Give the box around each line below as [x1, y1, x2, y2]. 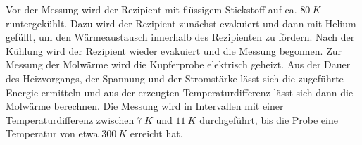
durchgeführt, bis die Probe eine [199, 112, 338, 127]
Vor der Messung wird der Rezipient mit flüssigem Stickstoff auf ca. [6, 2, 297, 16]
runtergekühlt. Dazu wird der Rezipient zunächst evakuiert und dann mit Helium [6, 15, 356, 30]
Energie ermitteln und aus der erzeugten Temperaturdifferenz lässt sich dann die [6, 84, 354, 99]
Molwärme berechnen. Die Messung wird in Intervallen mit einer [6, 99, 284, 113]
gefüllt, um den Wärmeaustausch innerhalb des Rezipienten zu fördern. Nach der [6, 30, 355, 44]
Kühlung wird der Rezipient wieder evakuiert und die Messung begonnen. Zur [6, 43, 342, 58]
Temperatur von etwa [6, 126, 99, 141]
